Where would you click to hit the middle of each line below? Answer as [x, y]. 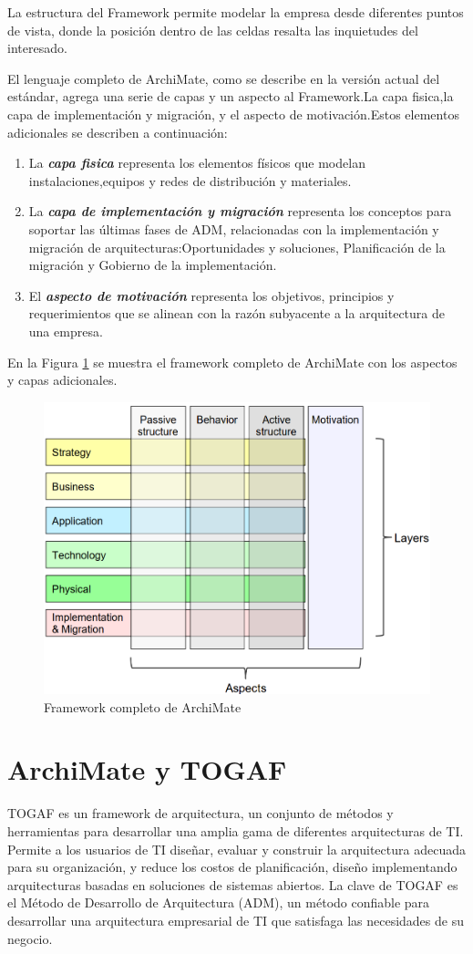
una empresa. [66, 331]
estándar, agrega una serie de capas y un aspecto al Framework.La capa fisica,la [231, 96]
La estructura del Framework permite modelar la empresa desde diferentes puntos [236, 12]
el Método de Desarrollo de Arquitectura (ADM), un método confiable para [219, 902]
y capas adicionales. [62, 380]
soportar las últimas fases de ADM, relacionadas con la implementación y [234, 228]
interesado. [37, 48]
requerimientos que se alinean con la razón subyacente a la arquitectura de [236, 313]
